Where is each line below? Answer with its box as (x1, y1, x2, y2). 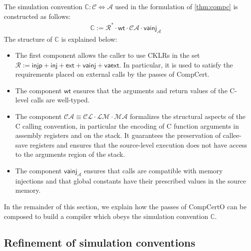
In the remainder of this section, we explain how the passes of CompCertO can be (4, 201, 247, 212)
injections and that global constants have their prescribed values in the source (15, 175, 246, 185)
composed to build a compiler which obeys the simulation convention (4, 211, 208, 221)
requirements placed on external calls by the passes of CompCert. (15, 69, 209, 79)
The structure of (4, 33, 53, 44)
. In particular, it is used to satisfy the (119, 59, 233, 69)
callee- (223, 130, 242, 140)
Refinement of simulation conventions (4, 234, 195, 250)
